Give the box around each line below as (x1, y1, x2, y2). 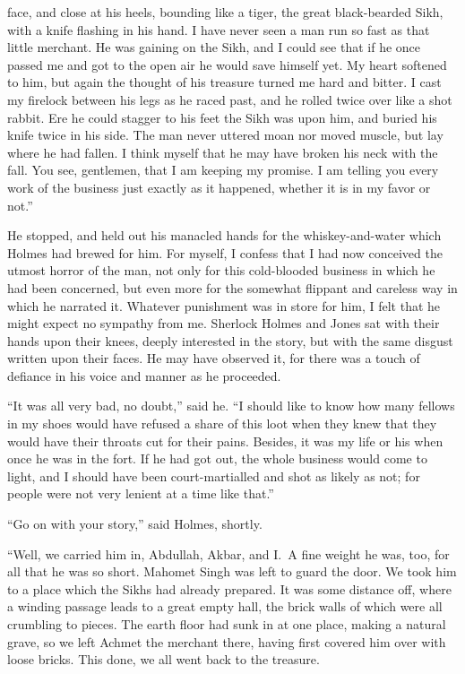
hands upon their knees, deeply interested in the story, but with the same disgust (7, 331, 453, 350)
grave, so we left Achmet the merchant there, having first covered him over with (7, 632, 446, 651)
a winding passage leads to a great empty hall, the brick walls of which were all (7, 597, 443, 616)
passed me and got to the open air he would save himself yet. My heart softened (7, 55, 447, 73)
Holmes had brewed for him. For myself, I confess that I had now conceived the (7, 243, 443, 262)
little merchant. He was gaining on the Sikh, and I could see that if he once (7, 38, 421, 56)
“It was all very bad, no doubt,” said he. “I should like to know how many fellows (7, 396, 455, 415)
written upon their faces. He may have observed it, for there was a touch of (7, 349, 420, 367)
